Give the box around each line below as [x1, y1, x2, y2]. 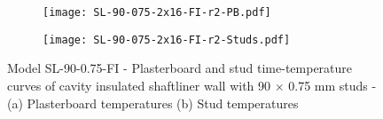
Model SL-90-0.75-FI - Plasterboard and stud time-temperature [7, 59, 353, 77]
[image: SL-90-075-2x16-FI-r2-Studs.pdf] [43, 33, 291, 46]
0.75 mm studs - [288, 75, 377, 94]
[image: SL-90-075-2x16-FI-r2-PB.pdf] [43, 6, 271, 19]
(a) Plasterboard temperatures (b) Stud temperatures [7, 93, 299, 112]
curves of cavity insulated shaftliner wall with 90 [7, 75, 271, 94]
